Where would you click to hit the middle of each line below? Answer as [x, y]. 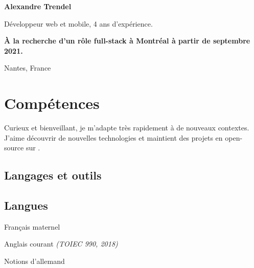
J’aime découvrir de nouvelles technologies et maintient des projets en [113, 137]
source [14, 148]
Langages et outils [53, 175]
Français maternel [32, 226]
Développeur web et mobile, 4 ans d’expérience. [78, 23]
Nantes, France [28, 68]
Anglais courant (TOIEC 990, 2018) [61, 244]
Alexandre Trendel [38, 6]
